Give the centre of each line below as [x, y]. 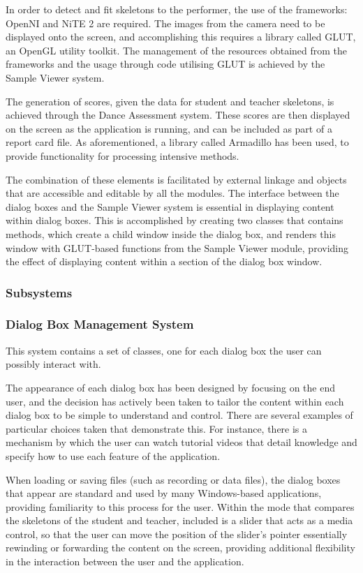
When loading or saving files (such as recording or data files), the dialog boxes [173, 479]
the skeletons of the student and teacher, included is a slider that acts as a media [179, 520]
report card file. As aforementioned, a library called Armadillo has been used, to [177, 142]
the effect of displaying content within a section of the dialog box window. [164, 261]
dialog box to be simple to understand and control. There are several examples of [179, 415]
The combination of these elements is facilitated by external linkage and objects [176, 179]
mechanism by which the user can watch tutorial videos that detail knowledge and [181, 442]
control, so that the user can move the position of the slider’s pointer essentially [177, 534]
